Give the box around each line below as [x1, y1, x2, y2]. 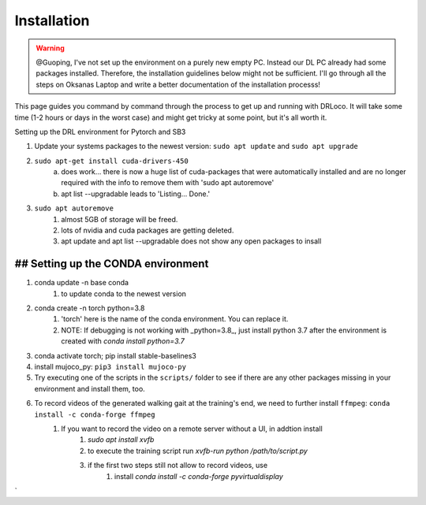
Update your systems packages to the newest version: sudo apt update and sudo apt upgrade [34, 142, 358, 151]
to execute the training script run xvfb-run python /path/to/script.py [88, 446, 308, 455]
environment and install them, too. [34, 384, 145, 393]
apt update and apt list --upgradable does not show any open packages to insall [61, 236, 322, 246]
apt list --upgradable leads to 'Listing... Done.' [61, 189, 211, 199]
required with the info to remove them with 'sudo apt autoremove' [61, 178, 275, 188]
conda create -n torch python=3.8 [34, 303, 145, 313]
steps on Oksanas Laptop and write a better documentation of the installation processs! [35, 80, 321, 89]
